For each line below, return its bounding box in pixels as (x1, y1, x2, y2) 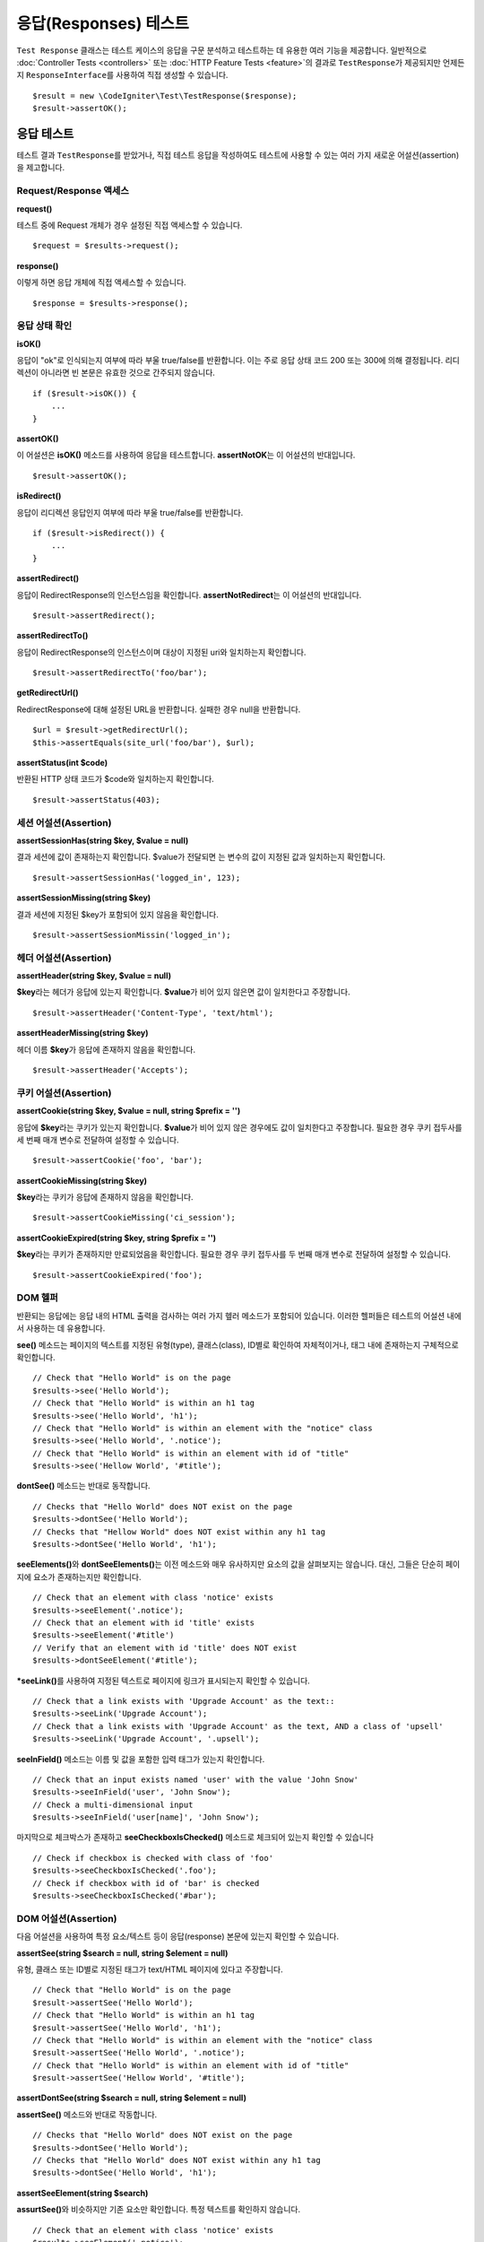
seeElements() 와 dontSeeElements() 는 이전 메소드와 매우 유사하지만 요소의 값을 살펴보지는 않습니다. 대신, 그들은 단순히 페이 (16, 1559, 461, 1569)
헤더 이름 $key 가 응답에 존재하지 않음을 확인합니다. (16, 1044, 196, 1055)
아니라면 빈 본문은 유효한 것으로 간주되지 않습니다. (40, 368, 215, 378)
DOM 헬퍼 (16, 1291, 58, 1304)
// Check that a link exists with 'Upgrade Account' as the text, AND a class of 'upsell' (32, 1721, 444, 1731)
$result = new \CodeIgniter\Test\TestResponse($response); (32, 91, 298, 100)
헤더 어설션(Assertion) (16, 952, 112, 964)
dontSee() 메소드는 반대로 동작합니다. (16, 1481, 151, 1491)
